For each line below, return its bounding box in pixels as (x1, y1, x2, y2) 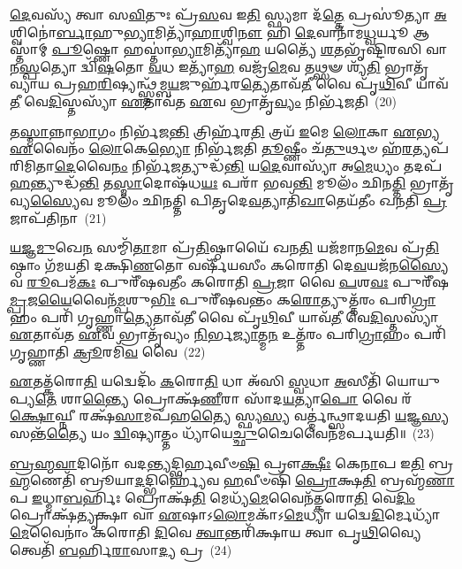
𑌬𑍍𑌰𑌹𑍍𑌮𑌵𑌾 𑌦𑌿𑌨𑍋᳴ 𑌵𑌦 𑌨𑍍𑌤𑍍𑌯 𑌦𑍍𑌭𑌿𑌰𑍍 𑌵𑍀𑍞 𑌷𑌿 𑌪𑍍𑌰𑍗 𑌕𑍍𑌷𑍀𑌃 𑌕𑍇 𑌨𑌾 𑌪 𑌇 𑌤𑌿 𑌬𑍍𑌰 (10, 453, 454, 472)
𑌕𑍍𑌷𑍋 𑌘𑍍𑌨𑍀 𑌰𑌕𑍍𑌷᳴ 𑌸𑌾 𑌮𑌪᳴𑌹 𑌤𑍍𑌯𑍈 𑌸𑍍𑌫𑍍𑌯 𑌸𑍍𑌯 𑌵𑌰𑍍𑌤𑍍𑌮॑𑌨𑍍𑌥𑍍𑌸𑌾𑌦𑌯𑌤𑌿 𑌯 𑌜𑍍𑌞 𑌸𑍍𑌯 (10, 406, 450, 425)
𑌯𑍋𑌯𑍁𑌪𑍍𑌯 (385, 372, 440, 390)
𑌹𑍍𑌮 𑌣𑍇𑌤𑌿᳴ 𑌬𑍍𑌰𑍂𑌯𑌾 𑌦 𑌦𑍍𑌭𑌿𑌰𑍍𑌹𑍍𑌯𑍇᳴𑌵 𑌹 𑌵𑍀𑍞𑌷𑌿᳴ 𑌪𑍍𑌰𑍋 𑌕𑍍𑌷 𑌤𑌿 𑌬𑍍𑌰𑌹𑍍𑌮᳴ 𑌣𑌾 (10, 471, 455, 489)
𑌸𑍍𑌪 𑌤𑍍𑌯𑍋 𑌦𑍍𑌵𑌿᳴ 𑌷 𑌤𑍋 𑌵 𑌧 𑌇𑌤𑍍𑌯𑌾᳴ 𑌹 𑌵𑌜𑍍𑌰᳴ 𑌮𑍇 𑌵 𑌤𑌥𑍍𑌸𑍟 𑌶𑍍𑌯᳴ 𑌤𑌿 (19, 57, 381, 75)
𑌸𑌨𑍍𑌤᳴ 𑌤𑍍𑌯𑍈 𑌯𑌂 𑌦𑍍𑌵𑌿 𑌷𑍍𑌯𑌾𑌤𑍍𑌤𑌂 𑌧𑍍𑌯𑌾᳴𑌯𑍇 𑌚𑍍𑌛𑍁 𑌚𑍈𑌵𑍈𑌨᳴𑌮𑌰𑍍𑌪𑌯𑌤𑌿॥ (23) (10, 424, 435, 442)
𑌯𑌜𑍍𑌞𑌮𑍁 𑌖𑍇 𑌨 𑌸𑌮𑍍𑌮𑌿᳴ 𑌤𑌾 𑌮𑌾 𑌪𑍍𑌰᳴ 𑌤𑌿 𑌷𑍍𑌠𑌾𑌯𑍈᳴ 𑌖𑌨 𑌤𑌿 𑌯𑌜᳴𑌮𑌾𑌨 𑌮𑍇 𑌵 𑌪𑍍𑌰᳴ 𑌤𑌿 (10, 238, 439, 257)
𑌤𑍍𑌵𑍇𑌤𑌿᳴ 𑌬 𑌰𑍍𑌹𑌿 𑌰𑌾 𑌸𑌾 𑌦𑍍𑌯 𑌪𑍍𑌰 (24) (10, 540, 232, 558)
